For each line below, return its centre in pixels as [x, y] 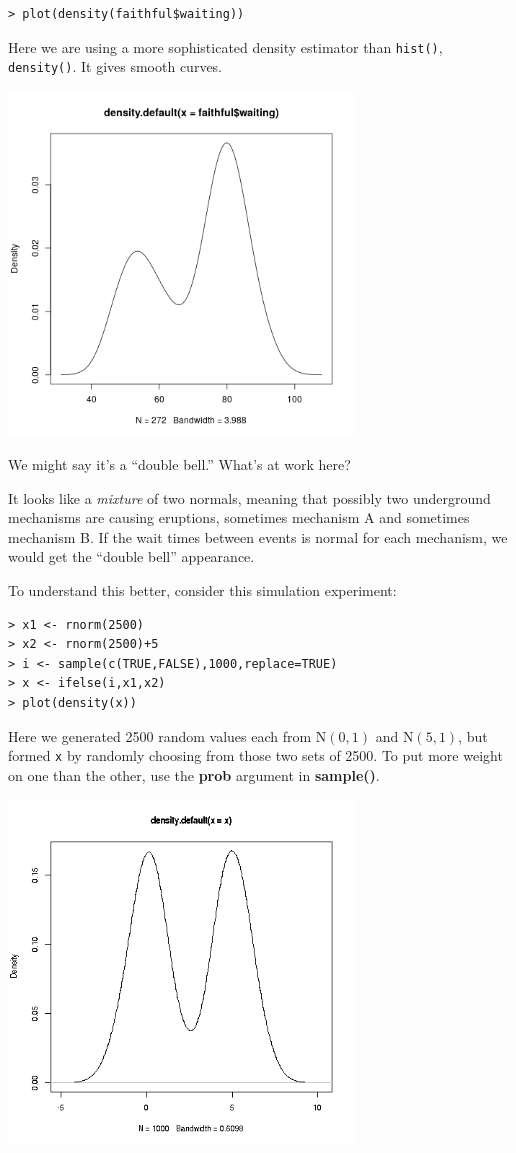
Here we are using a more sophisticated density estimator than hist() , [225, 46]
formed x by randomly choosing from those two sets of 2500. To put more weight [255, 755]
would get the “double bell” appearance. [131, 556]
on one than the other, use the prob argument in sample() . [194, 774]
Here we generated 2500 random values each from [160, 735]
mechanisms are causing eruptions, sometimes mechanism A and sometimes [239, 517]
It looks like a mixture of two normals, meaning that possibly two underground [249, 497]
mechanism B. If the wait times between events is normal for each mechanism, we [258, 536]
